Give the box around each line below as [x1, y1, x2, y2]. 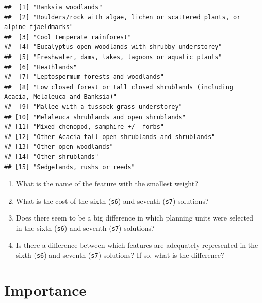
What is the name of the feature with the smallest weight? [16, 178, 198, 189]
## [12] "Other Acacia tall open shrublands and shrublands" [4, 133, 215, 141]
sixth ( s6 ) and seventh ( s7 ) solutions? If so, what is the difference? [16, 250, 224, 260]
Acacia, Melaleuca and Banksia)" [4, 93, 117, 101]
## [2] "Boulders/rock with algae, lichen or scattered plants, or [4, 13, 241, 21]
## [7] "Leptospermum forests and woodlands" [4, 73, 164, 81]
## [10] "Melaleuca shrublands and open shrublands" [4, 113, 186, 121]
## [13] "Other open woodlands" [4, 143, 113, 151]
